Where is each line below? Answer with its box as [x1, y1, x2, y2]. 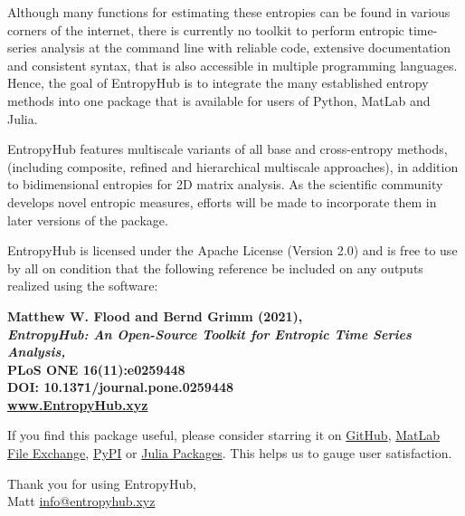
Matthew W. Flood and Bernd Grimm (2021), [7, 306, 303, 325]
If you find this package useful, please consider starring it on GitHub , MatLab [7, 425, 441, 444]
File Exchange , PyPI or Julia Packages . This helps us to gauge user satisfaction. [7, 444, 452, 463]
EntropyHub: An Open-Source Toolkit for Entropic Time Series [7, 324, 412, 343]
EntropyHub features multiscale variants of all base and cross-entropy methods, [7, 139, 448, 158]
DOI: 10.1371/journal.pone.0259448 [7, 377, 234, 397]
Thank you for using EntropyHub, [7, 473, 196, 492]
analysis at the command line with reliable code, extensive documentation [41, 38, 451, 57]
